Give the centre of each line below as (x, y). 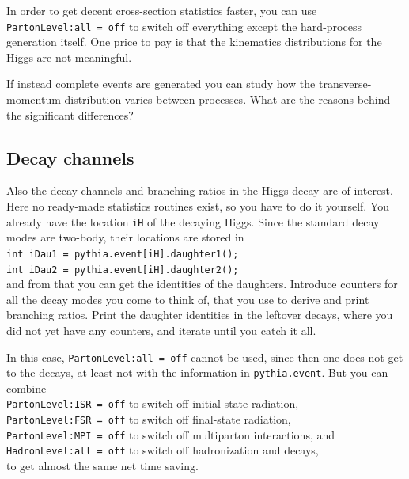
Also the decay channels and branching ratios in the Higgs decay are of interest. (200, 190)
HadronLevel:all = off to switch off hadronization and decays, (163, 450)
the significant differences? (70, 114)
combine (27, 388)
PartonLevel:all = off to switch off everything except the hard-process (184, 26)
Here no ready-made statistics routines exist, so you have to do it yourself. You (198, 206)
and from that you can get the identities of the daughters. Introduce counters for (202, 284)
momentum (34, 99)
